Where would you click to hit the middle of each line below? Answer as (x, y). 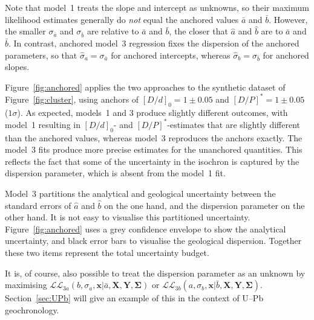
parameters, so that (41, 55)
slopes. (17, 67)
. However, (288, 19)
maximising (26, 285)
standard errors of (38, 205)
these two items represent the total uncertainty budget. (107, 252)
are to (272, 31)
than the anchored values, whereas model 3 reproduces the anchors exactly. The (154, 137)
